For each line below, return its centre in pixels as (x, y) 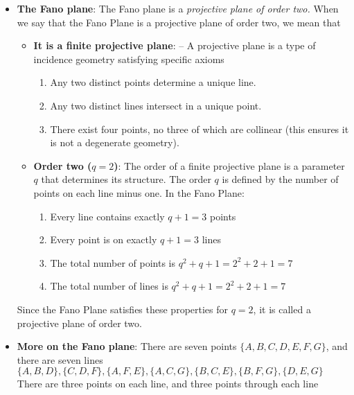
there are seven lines (60, 359)
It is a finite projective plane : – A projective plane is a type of (175, 45)
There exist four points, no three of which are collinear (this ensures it (200, 129)
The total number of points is (113, 262)
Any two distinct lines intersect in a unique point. (156, 105)
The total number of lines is (109, 286)
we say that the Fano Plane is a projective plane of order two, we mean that (179, 22)
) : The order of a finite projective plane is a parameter (229, 165)
